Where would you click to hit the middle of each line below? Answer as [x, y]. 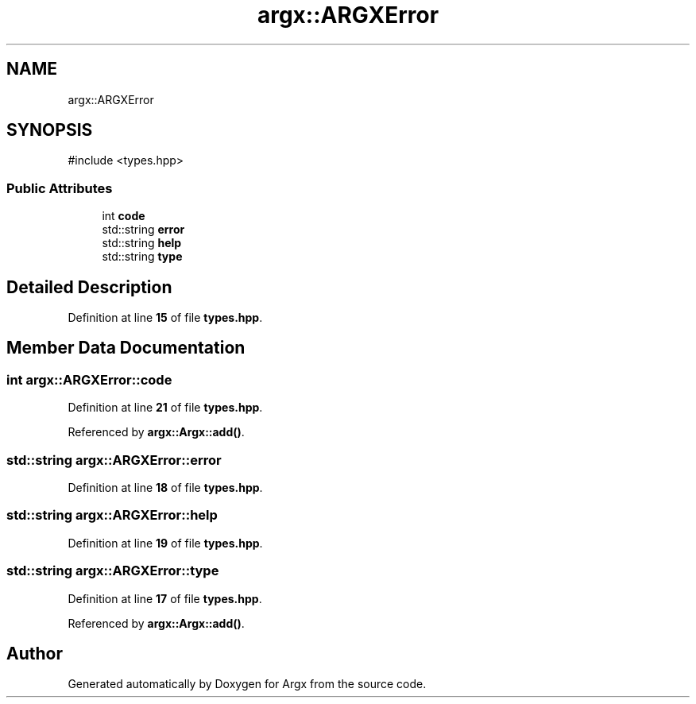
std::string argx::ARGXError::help [112, 515]
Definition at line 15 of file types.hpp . [165, 318]
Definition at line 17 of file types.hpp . [165, 598]
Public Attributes [60, 188]
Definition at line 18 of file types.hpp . [165, 487]
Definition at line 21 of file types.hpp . [165, 408]
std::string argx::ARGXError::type [113, 571]
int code [124, 216]
